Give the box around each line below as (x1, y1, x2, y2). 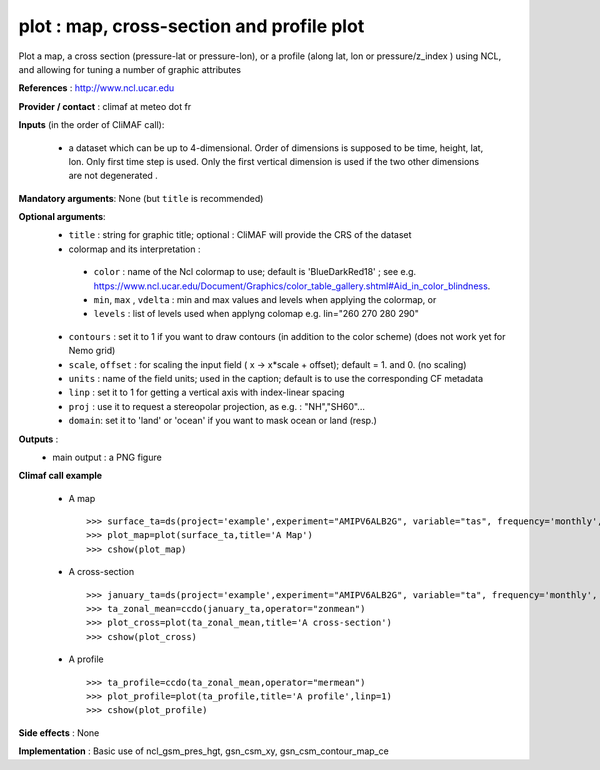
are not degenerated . (68, 170, 159, 182)
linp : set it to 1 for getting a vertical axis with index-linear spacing (68, 386, 345, 399)
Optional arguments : (18, 211, 106, 223)
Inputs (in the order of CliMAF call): (18, 119, 165, 131)
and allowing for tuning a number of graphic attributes (18, 63, 242, 75)
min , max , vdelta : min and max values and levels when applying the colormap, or (93, 294, 437, 306)
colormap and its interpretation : (68, 243, 201, 255)
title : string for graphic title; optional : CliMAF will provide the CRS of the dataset (68, 229, 412, 241)
